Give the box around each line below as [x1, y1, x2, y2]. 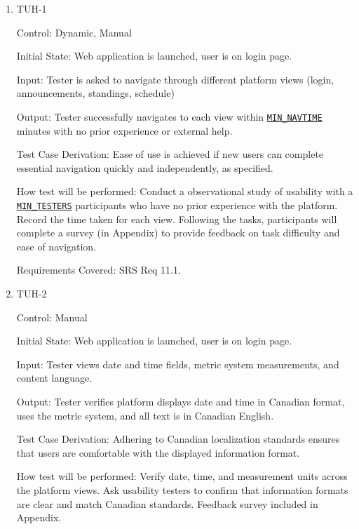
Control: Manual [16, 309, 88, 324]
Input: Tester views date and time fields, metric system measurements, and [16, 356, 339, 371]
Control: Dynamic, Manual [16, 25, 132, 39]
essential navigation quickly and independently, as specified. [16, 160, 273, 175]
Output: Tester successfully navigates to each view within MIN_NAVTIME [16, 109, 323, 123]
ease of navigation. [16, 239, 97, 253]
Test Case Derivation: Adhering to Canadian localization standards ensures [16, 431, 340, 446]
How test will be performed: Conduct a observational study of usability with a [16, 184, 353, 199]
